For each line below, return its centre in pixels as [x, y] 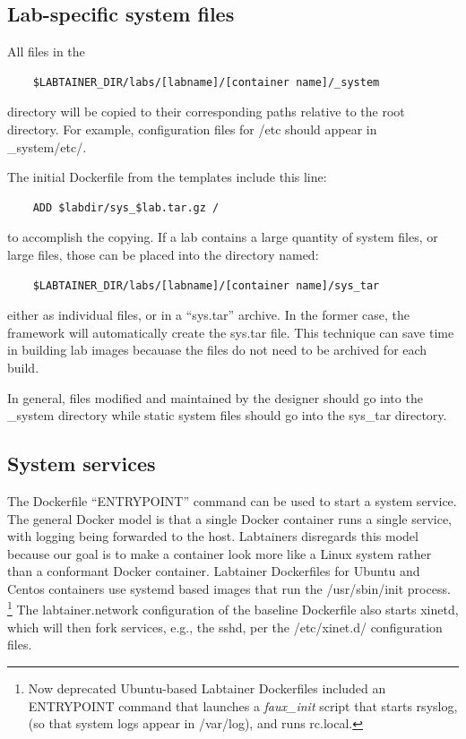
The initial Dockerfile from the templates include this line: [167, 177]
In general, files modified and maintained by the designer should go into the [215, 397]
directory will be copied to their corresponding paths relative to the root [206, 112]
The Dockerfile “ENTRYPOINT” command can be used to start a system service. [232, 500]
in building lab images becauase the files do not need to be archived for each [217, 350]
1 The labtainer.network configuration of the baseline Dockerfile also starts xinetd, [233, 608]
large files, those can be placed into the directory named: [163, 254]
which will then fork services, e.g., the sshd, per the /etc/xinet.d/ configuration [225, 627]
